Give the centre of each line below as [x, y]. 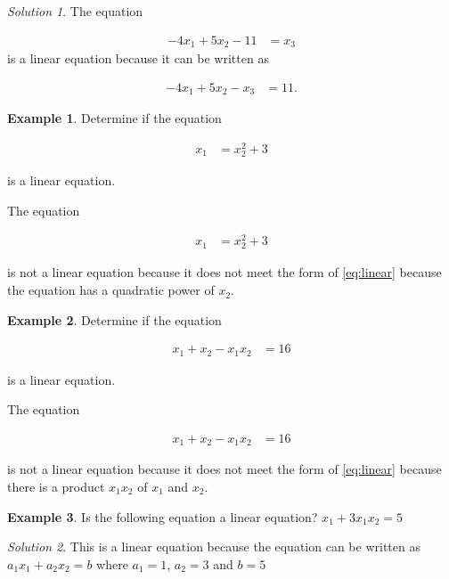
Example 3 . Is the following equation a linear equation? [163, 516]
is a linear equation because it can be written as [138, 58]
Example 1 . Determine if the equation [114, 118]
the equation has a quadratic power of [111, 290]
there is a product [56, 486]
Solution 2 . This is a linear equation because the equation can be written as [214, 546]
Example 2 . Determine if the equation [114, 319]
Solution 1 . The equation [75, 11]
